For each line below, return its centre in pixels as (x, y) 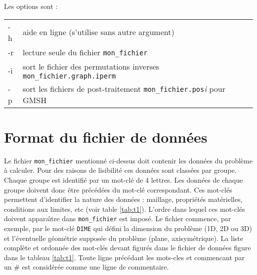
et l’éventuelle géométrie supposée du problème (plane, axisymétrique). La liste (124, 238)
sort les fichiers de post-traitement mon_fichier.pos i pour (124, 88)
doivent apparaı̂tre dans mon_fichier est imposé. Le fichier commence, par (118, 218)
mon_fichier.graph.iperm (69, 76)
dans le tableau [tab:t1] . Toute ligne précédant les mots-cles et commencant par (124, 257)
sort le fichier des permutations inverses (91, 66)
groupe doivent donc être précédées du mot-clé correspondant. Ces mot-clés (118, 189)
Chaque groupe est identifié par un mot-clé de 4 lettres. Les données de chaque (124, 179)
